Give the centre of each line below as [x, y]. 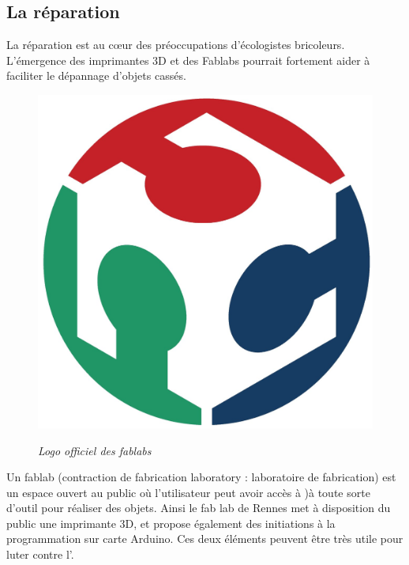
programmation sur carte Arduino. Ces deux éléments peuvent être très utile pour [205, 539]
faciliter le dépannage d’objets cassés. [96, 75]
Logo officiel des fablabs [95, 450]
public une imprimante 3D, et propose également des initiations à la [171, 523]
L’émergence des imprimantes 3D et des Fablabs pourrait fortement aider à [188, 60]
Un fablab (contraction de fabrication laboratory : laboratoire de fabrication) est [201, 477]
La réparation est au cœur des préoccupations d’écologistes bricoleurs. [176, 45]
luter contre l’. [40, 554]
